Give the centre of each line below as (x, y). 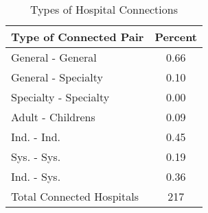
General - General (54, 57)
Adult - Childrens (53, 117)
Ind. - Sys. (36, 176)
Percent (176, 37)
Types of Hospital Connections (104, 9)
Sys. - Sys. (36, 156)
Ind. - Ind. (36, 137)
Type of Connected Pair (78, 37)
